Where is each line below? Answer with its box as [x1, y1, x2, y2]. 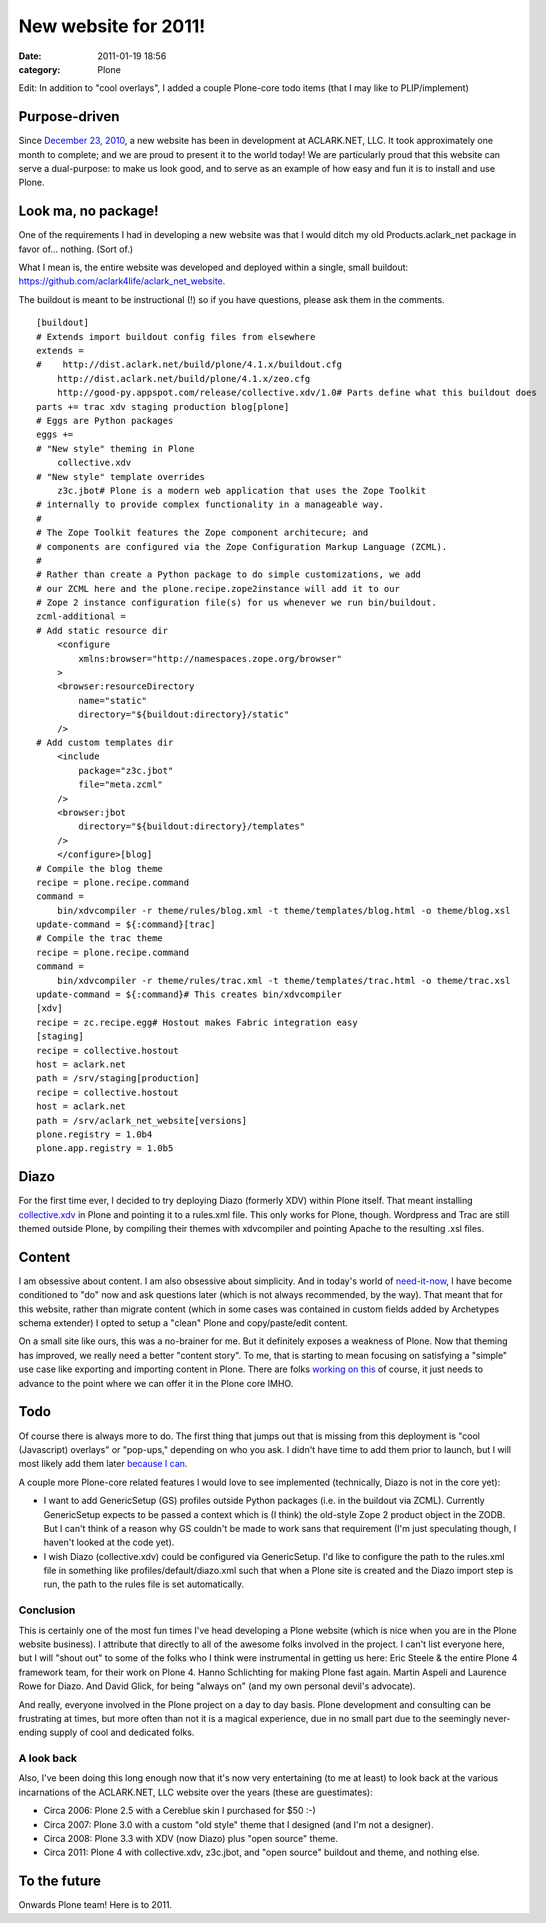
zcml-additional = [36, 611, 127, 622]
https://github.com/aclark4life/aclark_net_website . [18, 275, 226, 287]
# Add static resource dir [36, 625, 169, 636]
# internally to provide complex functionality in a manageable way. [36, 499, 385, 510]
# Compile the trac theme [36, 933, 164, 944]
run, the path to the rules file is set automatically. [43, 1578, 245, 1590]
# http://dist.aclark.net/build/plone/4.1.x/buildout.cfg [36, 359, 342, 370]
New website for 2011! [18, 15, 206, 37]
